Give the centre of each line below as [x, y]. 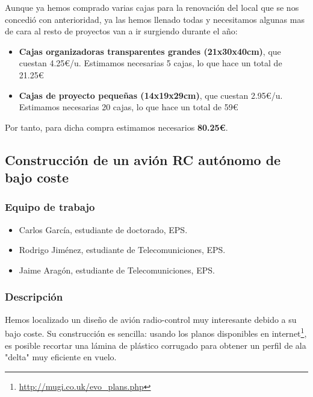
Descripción [34, 297]
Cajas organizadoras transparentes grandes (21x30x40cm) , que [150, 51]
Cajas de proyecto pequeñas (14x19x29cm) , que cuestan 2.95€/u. [151, 95]
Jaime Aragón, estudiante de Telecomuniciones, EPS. [117, 270]
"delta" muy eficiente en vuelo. [61, 357]
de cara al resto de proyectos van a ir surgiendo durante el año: [121, 31]
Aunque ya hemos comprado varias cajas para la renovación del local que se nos [152, 7]
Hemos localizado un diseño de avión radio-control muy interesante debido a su [151, 319]
